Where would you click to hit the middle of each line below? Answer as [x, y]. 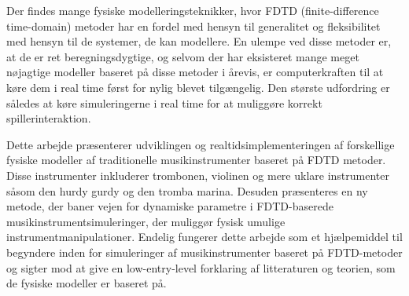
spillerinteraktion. [49, 118]
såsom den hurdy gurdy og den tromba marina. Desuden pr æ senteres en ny [187, 190]
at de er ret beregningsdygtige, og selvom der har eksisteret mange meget [183, 56]
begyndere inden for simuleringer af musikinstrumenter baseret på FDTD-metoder [204, 252]
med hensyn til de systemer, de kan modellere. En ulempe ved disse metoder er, [199, 41]
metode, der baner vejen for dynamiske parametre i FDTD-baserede [170, 206]
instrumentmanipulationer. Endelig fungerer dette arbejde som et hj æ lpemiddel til [204, 237]
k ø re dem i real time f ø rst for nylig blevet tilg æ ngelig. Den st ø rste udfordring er [198, 87]
